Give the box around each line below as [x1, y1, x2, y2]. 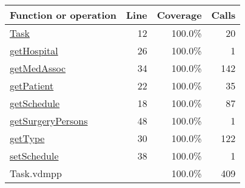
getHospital [10, 44, 58, 57]
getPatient [10, 79, 54, 92]
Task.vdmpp [10, 166, 62, 180]
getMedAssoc [10, 61, 66, 75]
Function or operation [10, 8, 116, 22]
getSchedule [10, 96, 60, 110]
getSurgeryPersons [10, 114, 88, 128]
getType [10, 131, 45, 145]
